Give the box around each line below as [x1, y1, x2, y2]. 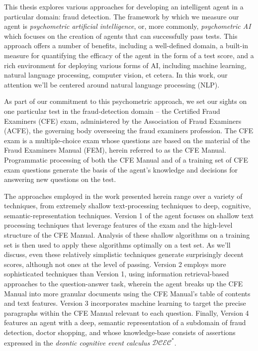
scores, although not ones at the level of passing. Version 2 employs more [4, 259, 226, 269]
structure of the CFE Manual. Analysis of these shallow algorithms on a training [4, 230, 250, 240]
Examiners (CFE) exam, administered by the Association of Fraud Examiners [4, 115, 242, 126]
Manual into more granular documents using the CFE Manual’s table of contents [4, 288, 251, 298]
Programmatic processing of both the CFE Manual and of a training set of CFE [4, 154, 249, 165]
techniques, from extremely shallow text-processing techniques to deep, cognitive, [4, 200, 251, 211]
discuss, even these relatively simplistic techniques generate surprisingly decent [4, 249, 244, 260]
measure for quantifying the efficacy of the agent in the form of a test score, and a [4, 50, 254, 60]
